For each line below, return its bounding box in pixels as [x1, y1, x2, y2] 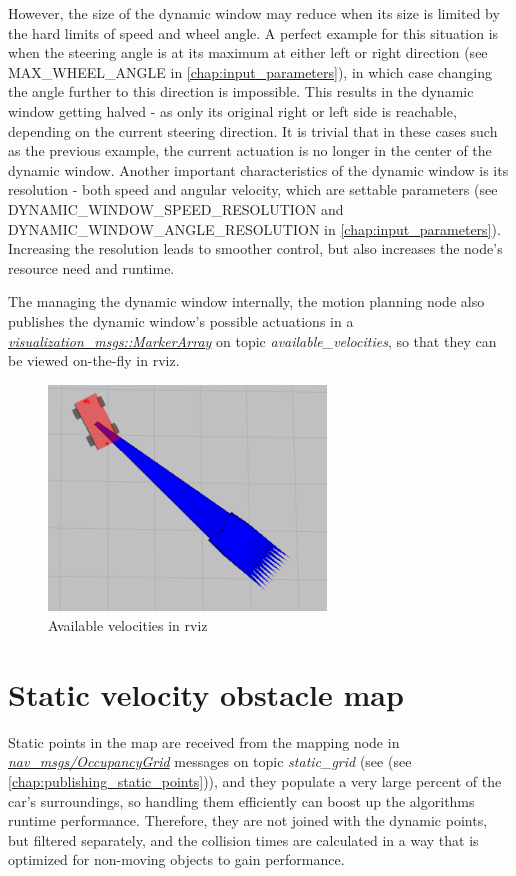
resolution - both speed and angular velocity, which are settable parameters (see [8, 179, 498, 200]
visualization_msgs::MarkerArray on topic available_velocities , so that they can [8, 330, 497, 351]
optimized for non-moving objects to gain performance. [8, 849, 345, 870]
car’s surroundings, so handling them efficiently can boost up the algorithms [8, 790, 475, 811]
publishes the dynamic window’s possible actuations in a [8, 310, 354, 331]
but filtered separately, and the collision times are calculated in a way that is [8, 829, 479, 850]
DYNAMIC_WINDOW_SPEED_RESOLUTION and [8, 198, 344, 219]
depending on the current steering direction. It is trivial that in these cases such [8, 120, 498, 141]
